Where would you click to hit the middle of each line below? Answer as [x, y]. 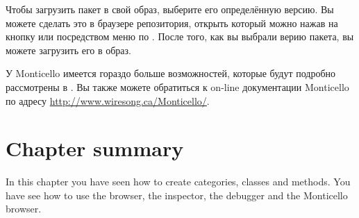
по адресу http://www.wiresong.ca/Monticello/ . [108, 100]
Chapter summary [95, 148]
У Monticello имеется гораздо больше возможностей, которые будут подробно [171, 73]
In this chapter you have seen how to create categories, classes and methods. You [178, 182]
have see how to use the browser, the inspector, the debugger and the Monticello [177, 195]
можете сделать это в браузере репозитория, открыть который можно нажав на [172, 23]
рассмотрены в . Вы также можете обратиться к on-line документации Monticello [177, 86]
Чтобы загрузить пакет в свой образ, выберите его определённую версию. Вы [170, 9]
